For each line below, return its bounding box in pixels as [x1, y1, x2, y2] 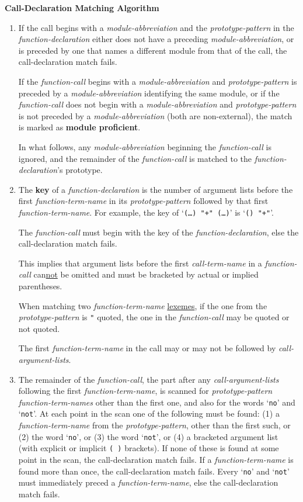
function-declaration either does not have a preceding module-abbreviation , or [18, 33, 294, 45]
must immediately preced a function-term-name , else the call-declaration [18, 476, 278, 489]
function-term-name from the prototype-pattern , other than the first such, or [18, 419, 291, 431]
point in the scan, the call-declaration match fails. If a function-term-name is [18, 453, 294, 465]
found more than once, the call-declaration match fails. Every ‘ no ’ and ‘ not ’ [18, 465, 290, 477]
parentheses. [18, 279, 62, 292]
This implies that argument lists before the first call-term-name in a [18, 257, 262, 269]
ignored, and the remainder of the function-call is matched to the [18, 152, 252, 164]
